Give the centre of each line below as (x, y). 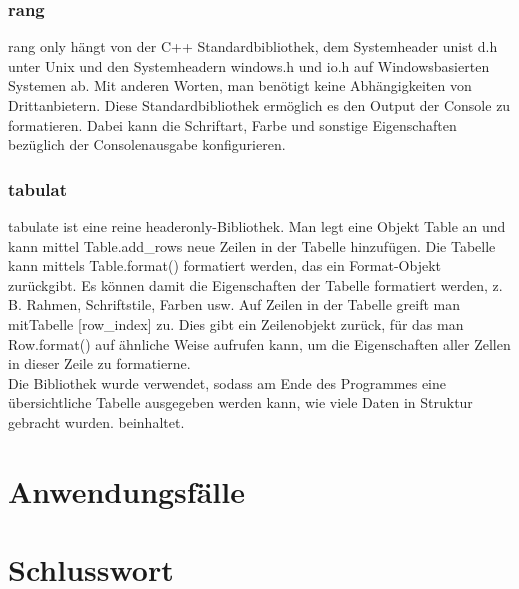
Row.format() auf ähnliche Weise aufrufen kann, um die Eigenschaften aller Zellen (259, 343)
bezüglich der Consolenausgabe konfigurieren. (147, 144)
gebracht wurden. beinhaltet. (96, 421)
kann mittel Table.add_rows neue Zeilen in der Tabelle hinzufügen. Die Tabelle (252, 245)
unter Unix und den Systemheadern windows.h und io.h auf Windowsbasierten (249, 65)
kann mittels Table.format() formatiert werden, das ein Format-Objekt (225, 265)
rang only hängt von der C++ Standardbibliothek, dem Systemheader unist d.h (253, 46)
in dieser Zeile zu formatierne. (99, 363)
